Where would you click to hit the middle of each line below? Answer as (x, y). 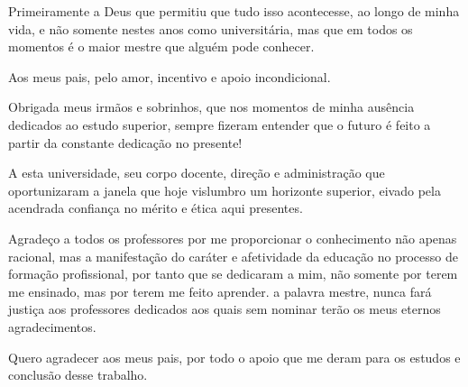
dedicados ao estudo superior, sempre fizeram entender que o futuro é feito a (220, 124)
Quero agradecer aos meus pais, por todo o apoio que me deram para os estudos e (234, 357)
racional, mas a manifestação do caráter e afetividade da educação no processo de (233, 256)
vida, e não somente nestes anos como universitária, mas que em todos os (211, 28)
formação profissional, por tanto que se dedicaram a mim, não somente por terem (233, 274)
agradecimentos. (52, 326)
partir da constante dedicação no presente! (125, 142)
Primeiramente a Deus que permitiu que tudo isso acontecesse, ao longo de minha (234, 11)
